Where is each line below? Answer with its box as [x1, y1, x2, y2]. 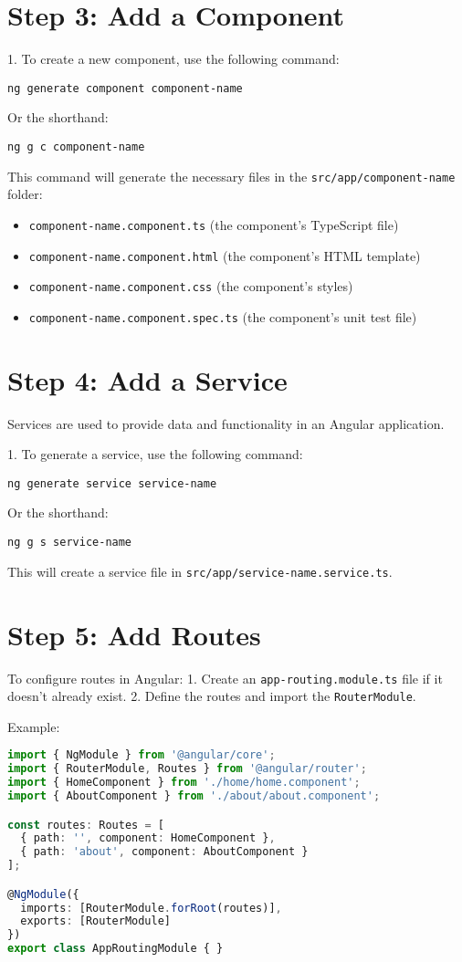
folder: [7, 184, 43, 204]
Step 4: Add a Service [7, 361, 288, 398]
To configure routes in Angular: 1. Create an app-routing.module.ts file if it [7, 668, 443, 687]
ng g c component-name [7, 140, 145, 153]
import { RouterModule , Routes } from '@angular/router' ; [7, 762, 367, 776]
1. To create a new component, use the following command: [7, 49, 340, 68]
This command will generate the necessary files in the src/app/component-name [7, 166, 456, 185]
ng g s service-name [7, 536, 132, 549]
